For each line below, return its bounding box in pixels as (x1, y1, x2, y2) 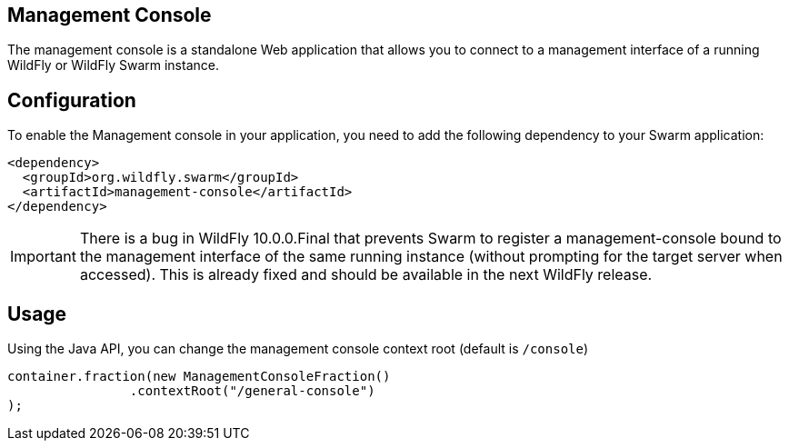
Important (10, 247, 76, 266)
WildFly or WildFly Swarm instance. (7, 57, 219, 74)
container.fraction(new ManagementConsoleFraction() (7, 369, 391, 384)
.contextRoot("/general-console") (129, 383, 375, 399)
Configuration (7, 88, 136, 112)
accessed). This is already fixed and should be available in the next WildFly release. (79, 265, 653, 284)
